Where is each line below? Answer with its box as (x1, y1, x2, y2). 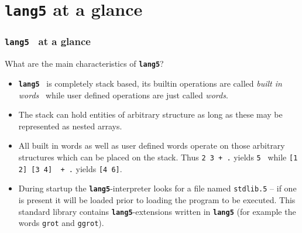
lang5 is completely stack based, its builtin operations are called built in (18, 77, 282, 89)
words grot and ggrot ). (18, 217, 104, 229)
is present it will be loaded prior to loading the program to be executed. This (18, 193, 296, 205)
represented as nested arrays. (18, 119, 122, 132)
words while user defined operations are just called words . (18, 88, 228, 101)
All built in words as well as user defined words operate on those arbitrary (18, 139, 285, 152)
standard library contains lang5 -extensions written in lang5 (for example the (18, 205, 296, 217)
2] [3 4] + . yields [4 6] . (18, 162, 122, 174)
